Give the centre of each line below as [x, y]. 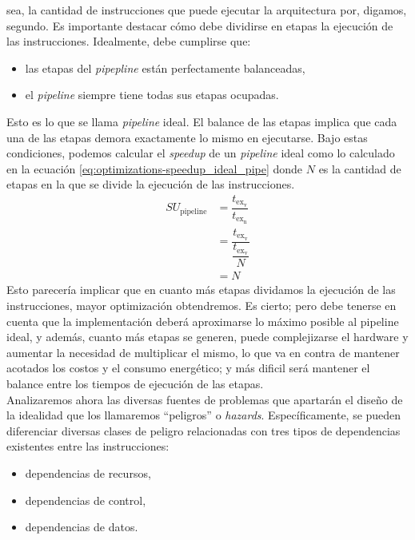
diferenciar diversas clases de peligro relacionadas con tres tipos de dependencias [204, 430]
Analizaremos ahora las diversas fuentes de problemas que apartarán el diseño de [205, 399]
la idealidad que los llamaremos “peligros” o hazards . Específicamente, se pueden [204, 415]
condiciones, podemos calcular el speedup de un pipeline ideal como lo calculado [201, 153]
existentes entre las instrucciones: [88, 446]
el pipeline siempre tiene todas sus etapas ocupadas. [152, 95]
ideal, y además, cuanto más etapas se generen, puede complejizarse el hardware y [207, 337]
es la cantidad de [360, 168]
